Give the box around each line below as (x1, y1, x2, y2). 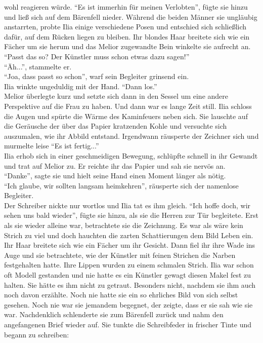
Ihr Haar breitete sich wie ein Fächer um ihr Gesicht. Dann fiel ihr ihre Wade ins (4, 240, 255, 250)
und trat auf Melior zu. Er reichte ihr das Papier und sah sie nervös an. (4, 160, 226, 171)
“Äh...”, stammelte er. (4, 61, 72, 71)
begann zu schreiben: (4, 329, 69, 339)
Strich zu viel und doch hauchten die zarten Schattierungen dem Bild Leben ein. (4, 230, 253, 240)
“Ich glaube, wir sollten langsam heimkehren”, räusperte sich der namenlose (4, 180, 239, 190)
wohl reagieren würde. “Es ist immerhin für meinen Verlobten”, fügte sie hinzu (4, 2, 248, 12)
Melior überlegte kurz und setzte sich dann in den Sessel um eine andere (4, 91, 229, 101)
